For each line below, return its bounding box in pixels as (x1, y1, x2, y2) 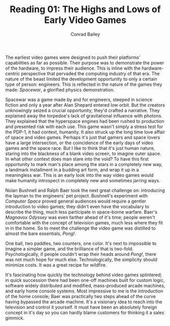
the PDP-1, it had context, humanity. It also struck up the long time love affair (5, 128, 165, 135)
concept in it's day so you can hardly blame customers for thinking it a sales (5, 309, 164, 315)
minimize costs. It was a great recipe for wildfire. (5, 262, 107, 268)
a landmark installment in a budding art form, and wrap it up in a (5, 167, 139, 173)
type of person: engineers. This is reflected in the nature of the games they (5, 81, 162, 87)
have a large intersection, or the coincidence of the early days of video (5, 140, 153, 146)
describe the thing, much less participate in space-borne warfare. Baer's (5, 209, 158, 215)
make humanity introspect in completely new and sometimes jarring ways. (5, 177, 161, 183)
